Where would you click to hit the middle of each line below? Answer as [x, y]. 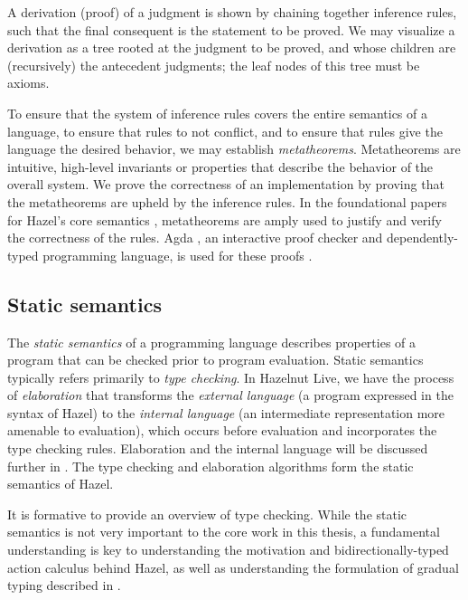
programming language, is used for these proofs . [178, 255]
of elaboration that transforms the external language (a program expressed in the [230, 395]
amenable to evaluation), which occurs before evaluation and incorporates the [222, 430]
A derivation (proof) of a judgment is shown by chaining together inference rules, [232, 12]
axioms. [28, 83]
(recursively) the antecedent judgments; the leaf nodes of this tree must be [214, 65]
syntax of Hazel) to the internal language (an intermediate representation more [226, 412]
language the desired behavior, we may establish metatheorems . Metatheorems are [234, 149]
